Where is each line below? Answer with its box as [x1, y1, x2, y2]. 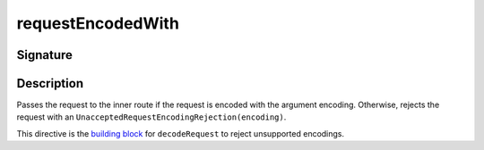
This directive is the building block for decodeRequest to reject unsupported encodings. [16, 128, 345, 138]
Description [16, 76, 84, 91]
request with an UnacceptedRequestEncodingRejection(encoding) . [16, 112, 287, 122]
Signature [16, 47, 73, 62]
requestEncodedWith [16, 13, 179, 33]
